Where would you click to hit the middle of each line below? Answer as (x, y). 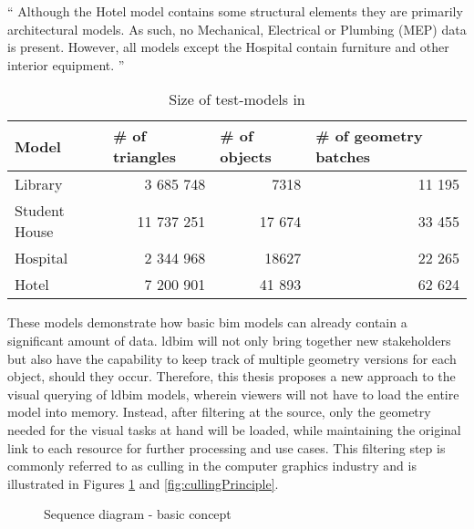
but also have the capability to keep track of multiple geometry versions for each (232, 358)
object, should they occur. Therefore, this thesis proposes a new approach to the (232, 376)
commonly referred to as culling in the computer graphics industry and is (212, 466)
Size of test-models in (237, 99)
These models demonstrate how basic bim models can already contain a (207, 322)
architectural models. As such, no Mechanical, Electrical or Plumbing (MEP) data (237, 29)
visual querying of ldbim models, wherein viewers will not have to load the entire (233, 394)
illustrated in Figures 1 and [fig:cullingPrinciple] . (143, 483)
